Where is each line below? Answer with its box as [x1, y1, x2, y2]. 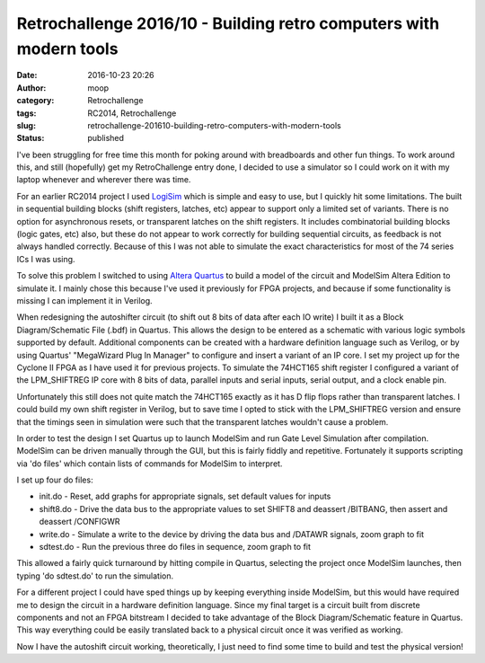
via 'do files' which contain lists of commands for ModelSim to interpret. [16, 458, 283, 469]
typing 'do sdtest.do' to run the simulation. [16, 570, 174, 581]
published [87, 133, 125, 144]
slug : [16, 119, 36, 130]
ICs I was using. [16, 253, 75, 264]
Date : [16, 70, 38, 81]
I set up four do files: [16, 474, 93, 485]
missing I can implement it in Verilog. [16, 295, 153, 305]
